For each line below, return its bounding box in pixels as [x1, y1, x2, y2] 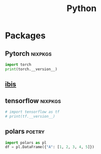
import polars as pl [5, 140, 47, 145]
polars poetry [5, 127, 45, 136]
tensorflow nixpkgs [5, 96, 61, 105]
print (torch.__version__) [5, 66, 57, 72]
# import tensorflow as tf [5, 109, 60, 114]
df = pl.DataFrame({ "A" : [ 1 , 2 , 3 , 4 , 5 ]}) [5, 145, 95, 150]
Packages [5, 30, 46, 41]
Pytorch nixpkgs [5, 49, 52, 58]
